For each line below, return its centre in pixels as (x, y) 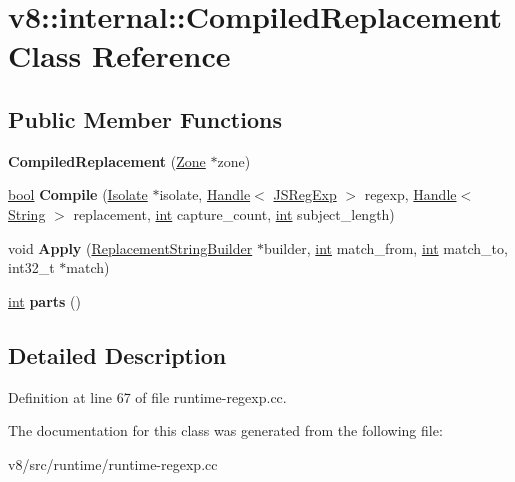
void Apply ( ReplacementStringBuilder (130, 247)
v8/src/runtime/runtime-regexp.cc (113, 463)
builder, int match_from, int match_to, (385, 247)
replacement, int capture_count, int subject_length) (234, 213)
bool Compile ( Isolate (78, 194)
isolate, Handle (205, 194)
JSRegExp (305, 194)
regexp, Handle (410, 194)
